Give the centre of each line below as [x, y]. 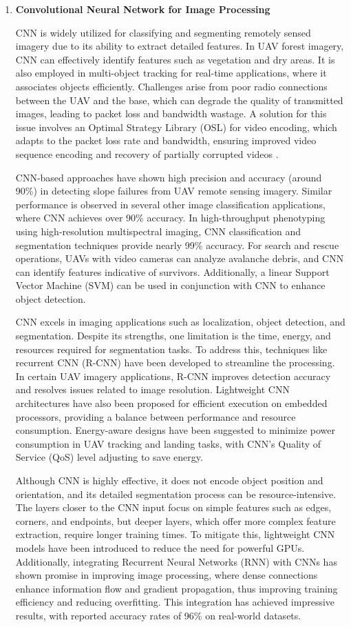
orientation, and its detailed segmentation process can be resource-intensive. [176, 494]
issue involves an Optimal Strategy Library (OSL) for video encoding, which [176, 127]
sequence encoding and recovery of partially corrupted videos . [147, 153]
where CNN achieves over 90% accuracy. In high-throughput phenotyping [170, 218]
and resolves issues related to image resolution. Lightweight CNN [152, 389]
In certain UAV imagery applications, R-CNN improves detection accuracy [173, 376]
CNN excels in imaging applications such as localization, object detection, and [180, 322]
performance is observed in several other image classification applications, [170, 204]
